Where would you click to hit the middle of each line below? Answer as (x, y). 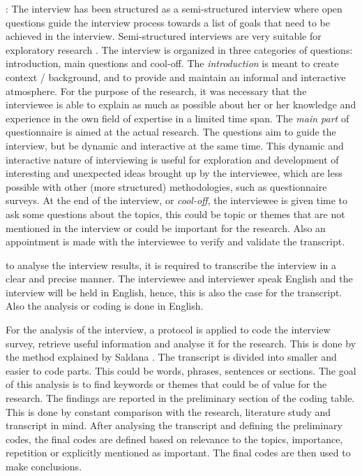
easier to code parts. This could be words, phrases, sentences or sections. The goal (181, 370)
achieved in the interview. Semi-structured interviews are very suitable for (164, 36)
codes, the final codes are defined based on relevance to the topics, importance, (174, 439)
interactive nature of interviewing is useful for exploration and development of (172, 159)
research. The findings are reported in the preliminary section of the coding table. (180, 398)
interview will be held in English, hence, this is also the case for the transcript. (174, 292)
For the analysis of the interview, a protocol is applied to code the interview (168, 330)
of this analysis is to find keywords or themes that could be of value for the (166, 384)
